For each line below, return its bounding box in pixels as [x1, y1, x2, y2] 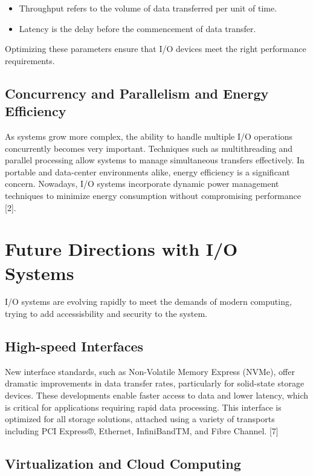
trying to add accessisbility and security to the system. [5, 307, 207, 320]
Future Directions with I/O [5, 236, 238, 261]
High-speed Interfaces [5, 337, 144, 356]
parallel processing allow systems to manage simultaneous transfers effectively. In [5, 154, 305, 166]
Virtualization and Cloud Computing [5, 454, 241, 472]
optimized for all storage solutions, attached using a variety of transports [5, 412, 275, 425]
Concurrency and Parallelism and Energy [5, 83, 269, 102]
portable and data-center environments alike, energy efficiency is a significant [5, 165, 290, 178]
